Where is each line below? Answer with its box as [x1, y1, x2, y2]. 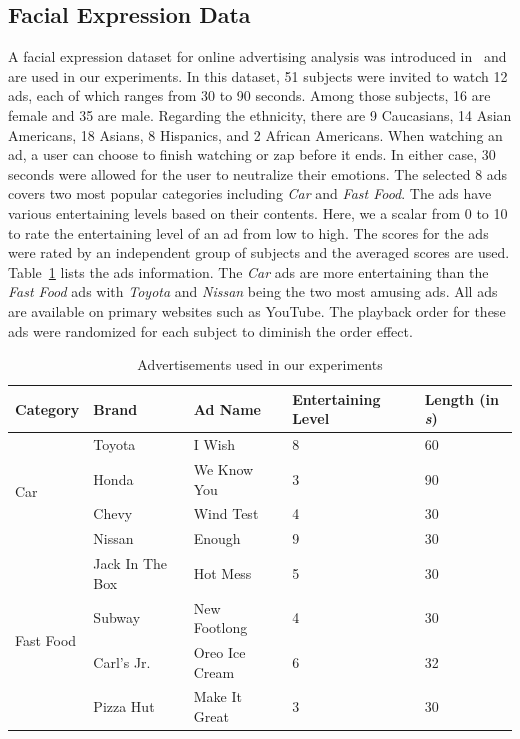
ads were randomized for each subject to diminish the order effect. [8, 320, 413, 341]
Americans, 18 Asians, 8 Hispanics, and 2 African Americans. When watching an [8, 124, 503, 145]
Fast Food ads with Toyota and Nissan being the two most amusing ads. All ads [8, 281, 498, 302]
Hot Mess [193, 562, 252, 583]
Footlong [193, 617, 248, 638]
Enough [193, 528, 241, 549]
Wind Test [193, 503, 259, 524]
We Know [193, 458, 254, 479]
